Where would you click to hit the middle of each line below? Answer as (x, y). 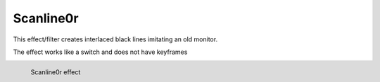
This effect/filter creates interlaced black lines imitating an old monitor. (115, 39)
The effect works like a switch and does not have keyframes (100, 52)
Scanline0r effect (56, 72)
